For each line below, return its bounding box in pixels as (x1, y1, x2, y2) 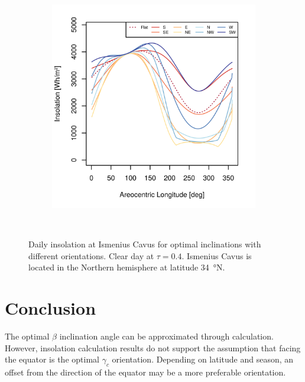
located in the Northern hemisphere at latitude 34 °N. (28, 261, 225, 273)
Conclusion (5, 296, 96, 320)
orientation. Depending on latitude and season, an (112, 353, 294, 365)
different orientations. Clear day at (28, 249, 154, 262)
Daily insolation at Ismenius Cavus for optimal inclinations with (28, 238, 261, 250)
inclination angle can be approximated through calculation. (59, 330, 274, 342)
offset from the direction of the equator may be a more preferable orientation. (5, 366, 286, 378)
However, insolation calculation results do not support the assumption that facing (5, 341, 301, 354)
